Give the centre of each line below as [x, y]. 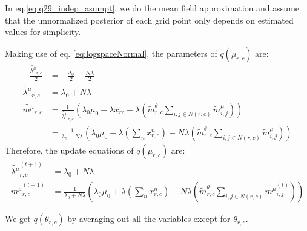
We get [18, 219]
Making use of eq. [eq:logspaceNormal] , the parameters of [111, 53]
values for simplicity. [43, 32]
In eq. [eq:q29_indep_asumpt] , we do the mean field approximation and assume [152, 8]
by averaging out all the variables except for [149, 219]
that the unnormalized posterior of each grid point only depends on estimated [149, 20]
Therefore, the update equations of [69, 150]
